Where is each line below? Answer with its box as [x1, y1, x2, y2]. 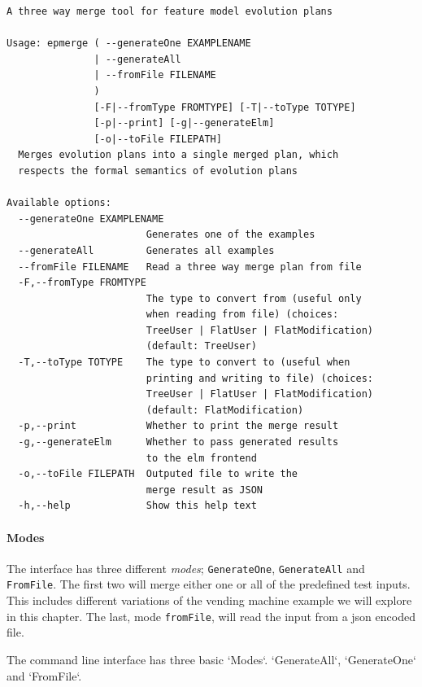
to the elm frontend [146, 452, 257, 464]
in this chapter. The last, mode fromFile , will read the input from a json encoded [7, 607, 415, 624]
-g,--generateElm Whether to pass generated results [18, 436, 339, 449]
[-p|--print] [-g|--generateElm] [94, 117, 275, 129]
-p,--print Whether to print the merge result [18, 420, 339, 432]
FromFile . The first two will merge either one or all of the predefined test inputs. [7, 575, 411, 593]
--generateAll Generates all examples [18, 244, 275, 256]
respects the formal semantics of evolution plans [18, 164, 298, 177]
